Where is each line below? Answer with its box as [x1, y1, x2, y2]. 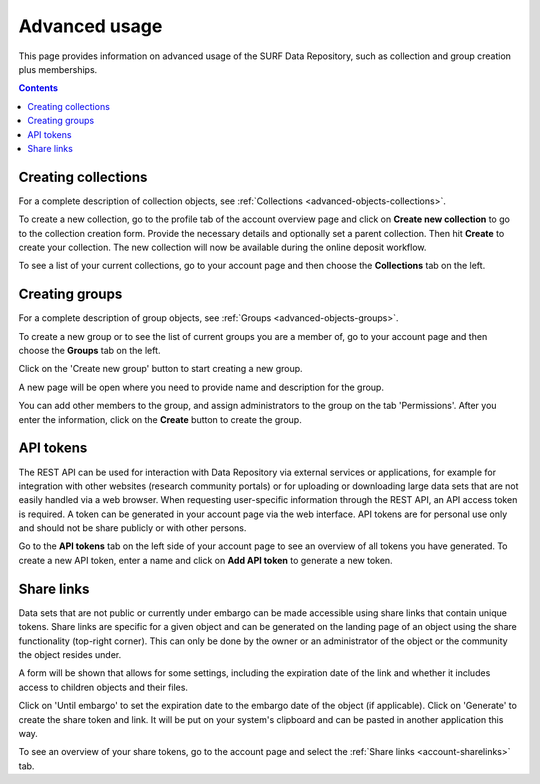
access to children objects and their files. [18, 681, 189, 693]
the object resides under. [18, 648, 122, 660]
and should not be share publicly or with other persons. [18, 522, 247, 534]
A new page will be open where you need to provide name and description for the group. [18, 381, 385, 393]
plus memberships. [18, 63, 98, 75]
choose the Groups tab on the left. [18, 345, 161, 357]
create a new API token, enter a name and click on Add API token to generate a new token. [18, 554, 394, 566]
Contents [18, 82, 59, 94]
